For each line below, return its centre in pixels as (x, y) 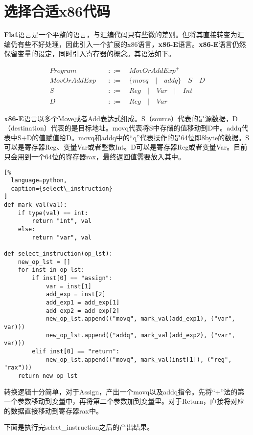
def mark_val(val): (35, 205)
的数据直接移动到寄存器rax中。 (53, 410)
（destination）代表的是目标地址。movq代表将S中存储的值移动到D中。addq (123, 128)
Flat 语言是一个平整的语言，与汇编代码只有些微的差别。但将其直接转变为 (121, 34)
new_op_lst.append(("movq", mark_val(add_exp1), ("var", (140, 319)
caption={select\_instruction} (62, 188)
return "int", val (62, 221)
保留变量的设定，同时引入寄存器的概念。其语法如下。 (90, 54)
